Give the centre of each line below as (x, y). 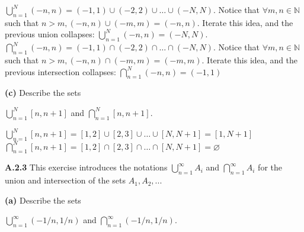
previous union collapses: (50, 34)
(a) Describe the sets (43, 200)
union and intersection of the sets (65, 180)
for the (270, 167)
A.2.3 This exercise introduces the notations (86, 167)
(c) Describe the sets (43, 93)
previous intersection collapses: (60, 71)
